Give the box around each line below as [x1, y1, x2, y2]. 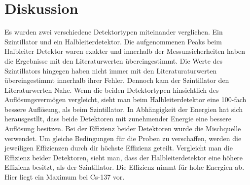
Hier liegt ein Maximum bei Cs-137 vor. [4, 172, 125, 182]
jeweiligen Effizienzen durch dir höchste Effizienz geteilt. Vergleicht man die [4, 143, 233, 153]
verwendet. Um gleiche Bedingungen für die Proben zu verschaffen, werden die [4, 133, 242, 143]
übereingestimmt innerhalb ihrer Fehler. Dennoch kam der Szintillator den [4, 75, 229, 85]
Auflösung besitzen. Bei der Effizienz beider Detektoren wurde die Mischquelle [4, 123, 241, 134]
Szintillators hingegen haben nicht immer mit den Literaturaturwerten [4, 65, 217, 75]
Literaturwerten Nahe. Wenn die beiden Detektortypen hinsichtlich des [4, 84, 219, 95]
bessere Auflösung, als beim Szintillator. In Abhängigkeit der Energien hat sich [4, 104, 243, 114]
